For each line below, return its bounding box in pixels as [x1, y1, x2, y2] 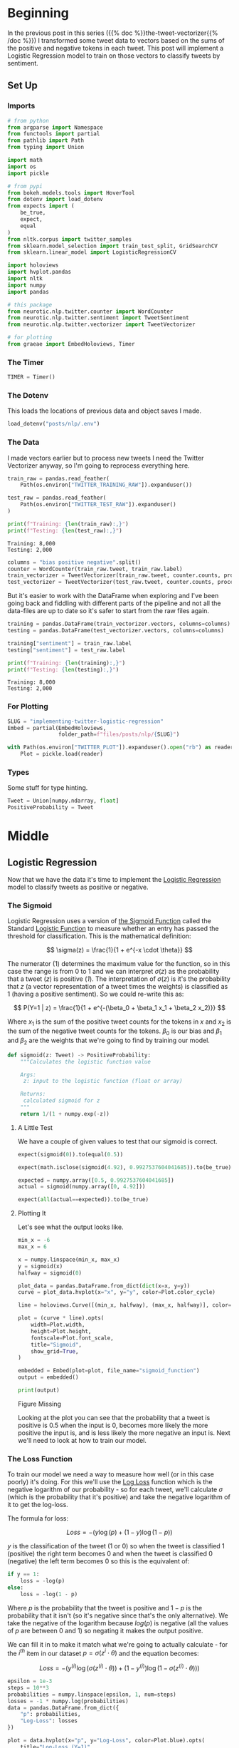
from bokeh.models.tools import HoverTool [7, 189, 135, 197]
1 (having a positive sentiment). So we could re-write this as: [7, 989, 184, 999]
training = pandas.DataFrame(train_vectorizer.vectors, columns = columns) [7, 620, 231, 628]
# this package [7, 301, 53, 308]
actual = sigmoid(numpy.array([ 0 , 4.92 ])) [17, 1183, 146, 1191]
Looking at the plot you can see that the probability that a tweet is [17, 1413, 211, 1421]
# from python [7, 117, 50, 124]
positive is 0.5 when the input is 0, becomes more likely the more [17, 1421, 208, 1429]
